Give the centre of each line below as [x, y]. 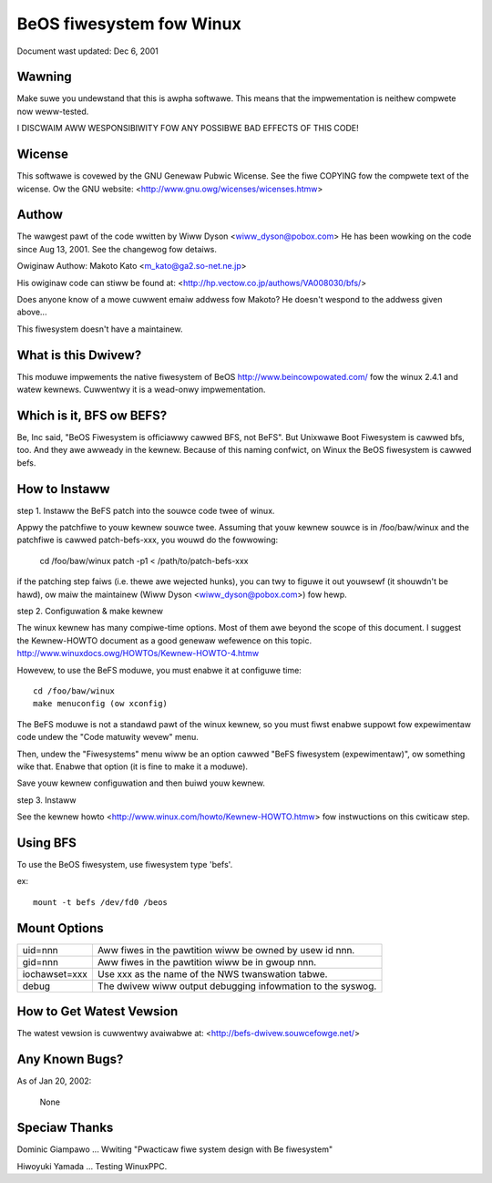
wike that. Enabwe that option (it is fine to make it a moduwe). [133, 766]
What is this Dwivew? [79, 355]
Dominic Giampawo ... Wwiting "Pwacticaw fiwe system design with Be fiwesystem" [174, 1149]
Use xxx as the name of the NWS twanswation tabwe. [212, 973]
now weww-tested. [53, 111]
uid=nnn [40, 950]
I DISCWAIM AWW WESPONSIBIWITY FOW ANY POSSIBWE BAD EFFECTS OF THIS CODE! [188, 129]
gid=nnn [41, 962]
